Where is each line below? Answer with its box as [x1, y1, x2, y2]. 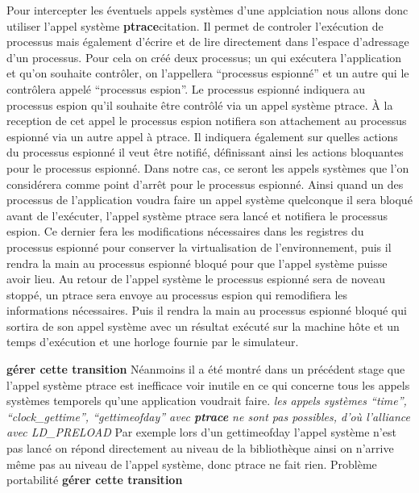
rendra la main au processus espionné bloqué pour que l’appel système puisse [6, 254, 388, 271]
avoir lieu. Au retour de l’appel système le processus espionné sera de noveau [6, 270, 386, 287]
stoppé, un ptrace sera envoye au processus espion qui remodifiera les [6, 286, 348, 303]
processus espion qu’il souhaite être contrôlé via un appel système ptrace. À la [6, 96, 393, 113]
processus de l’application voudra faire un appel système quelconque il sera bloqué [6, 191, 413, 208]
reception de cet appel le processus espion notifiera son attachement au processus [6, 112, 407, 129]
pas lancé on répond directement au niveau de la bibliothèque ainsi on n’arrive [6, 440, 394, 457]
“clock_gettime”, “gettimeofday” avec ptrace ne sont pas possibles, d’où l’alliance [6, 407, 410, 424]
